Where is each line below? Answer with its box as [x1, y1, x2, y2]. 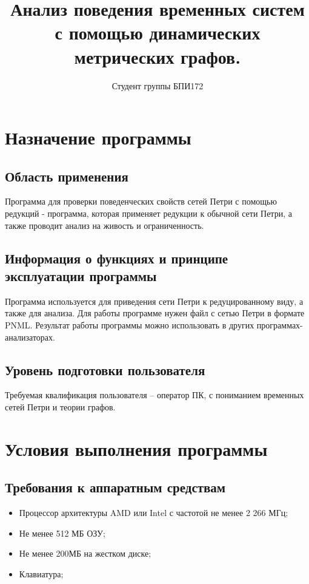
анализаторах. [5, 330, 55, 343]
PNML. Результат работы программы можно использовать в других [5, 319, 254, 331]
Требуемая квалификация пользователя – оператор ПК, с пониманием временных [5, 389, 304, 401]
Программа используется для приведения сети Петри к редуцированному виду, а [5, 294, 304, 307]
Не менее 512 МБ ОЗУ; [19, 526, 105, 539]
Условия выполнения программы [5, 436, 268, 461]
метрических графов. [74, 44, 241, 69]
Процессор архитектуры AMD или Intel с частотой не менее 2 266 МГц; [19, 506, 288, 519]
